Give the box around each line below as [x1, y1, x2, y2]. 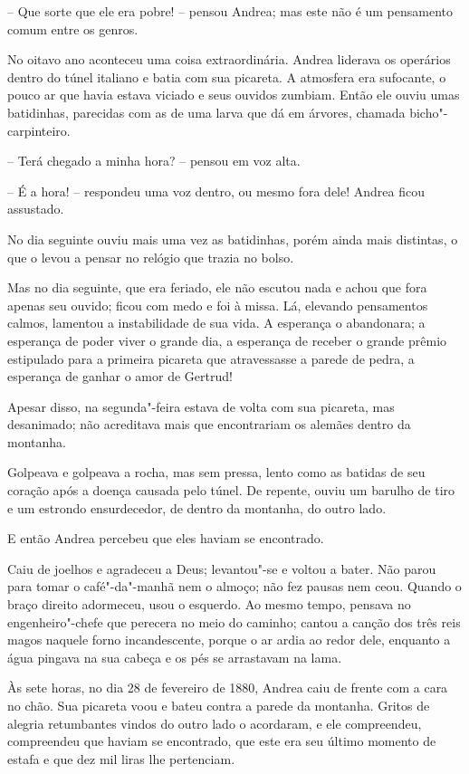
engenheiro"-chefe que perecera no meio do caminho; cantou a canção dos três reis [7, 612, 461, 631]
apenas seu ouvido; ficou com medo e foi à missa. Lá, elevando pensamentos [7, 295, 428, 314]
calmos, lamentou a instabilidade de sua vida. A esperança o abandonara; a [7, 313, 426, 332]
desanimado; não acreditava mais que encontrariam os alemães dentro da [7, 415, 411, 434]
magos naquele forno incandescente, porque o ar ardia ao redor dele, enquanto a [7, 630, 451, 649]
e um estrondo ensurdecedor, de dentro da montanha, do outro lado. [7, 498, 387, 517]
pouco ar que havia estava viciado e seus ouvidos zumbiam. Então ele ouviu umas [7, 85, 460, 104]
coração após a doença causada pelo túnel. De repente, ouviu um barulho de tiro [7, 481, 455, 500]
